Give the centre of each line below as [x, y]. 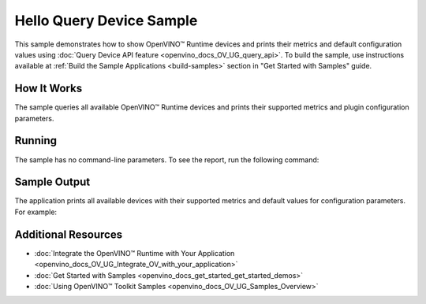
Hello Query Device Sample [106, 20]
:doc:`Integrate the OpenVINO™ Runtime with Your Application [135, 253]
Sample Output [52, 182]
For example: [36, 212]
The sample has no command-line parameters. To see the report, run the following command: [167, 159]
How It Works [49, 89]
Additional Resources [68, 234]
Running [36, 141]
